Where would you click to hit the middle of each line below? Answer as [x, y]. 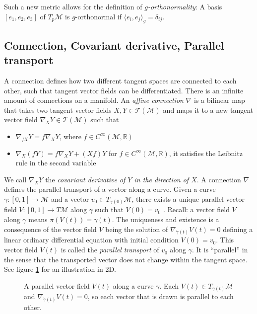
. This [225, 240]
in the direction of [161, 179]
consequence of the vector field [50, 229]
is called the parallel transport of [110, 250]
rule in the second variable [56, 163]
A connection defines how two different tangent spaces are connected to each [120, 80]
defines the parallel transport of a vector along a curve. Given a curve [110, 189]
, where [70, 136]
